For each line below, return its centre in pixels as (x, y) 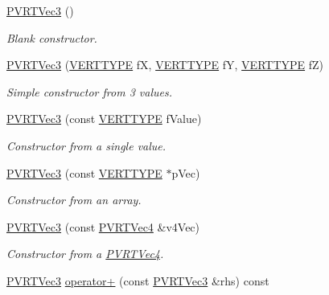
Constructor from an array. (74, 200)
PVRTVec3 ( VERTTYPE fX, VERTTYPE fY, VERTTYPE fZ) (165, 65)
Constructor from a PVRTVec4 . (85, 254)
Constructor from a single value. (86, 145)
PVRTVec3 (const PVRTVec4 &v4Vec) (103, 226)
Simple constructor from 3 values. (89, 91)
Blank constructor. (52, 37)
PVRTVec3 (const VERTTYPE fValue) (104, 119)
